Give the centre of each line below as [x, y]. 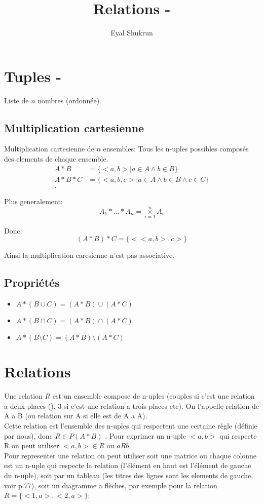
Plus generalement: [33, 201]
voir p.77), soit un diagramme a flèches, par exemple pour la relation [111, 485]
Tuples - [33, 76]
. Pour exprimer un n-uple [145, 435]
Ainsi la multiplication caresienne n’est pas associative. [89, 255]
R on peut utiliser [32, 445]
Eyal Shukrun [132, 33]
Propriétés [32, 282]
